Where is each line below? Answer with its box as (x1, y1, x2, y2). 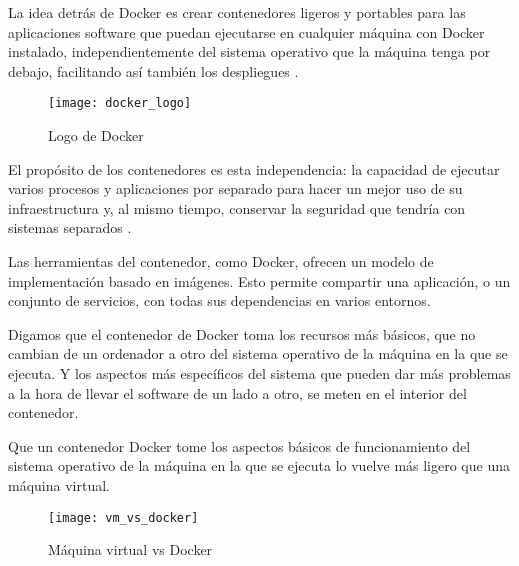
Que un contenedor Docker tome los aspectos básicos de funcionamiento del (8, 435, 471, 456)
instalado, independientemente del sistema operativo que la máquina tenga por (8, 41, 491, 62)
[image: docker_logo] (48, 96, 192, 111)
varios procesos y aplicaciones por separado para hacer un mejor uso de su (8, 178, 463, 199)
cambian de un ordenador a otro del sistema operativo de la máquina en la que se (8, 343, 508, 364)
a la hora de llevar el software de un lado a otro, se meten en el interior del (8, 382, 467, 403)
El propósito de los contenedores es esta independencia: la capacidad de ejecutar (8, 158, 500, 179)
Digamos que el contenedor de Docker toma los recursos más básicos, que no (8, 323, 476, 344)
